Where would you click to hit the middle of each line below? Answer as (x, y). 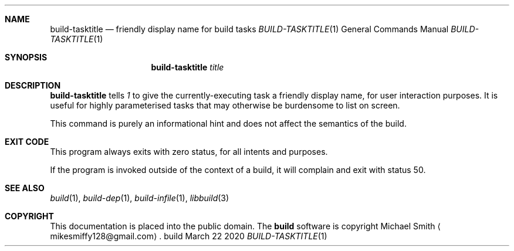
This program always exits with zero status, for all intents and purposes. (189, 152)
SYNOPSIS (26, 57)
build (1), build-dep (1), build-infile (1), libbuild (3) (140, 198)
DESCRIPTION (33, 85)
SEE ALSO (25, 188)
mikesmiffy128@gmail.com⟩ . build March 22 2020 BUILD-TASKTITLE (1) (189, 236)
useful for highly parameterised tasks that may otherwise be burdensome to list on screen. (225, 105)
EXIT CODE (27, 142)
